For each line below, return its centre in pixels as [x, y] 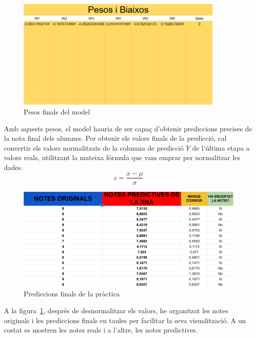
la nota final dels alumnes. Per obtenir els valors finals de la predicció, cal [115, 138]
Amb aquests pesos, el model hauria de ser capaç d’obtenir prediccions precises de [128, 128]
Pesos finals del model [57, 111]
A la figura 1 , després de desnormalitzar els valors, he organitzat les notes [116, 310]
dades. [14, 167]
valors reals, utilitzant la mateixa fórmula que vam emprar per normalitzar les [122, 157]
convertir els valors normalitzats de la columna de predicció [94, 147]
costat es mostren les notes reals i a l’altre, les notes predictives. [101, 330]
